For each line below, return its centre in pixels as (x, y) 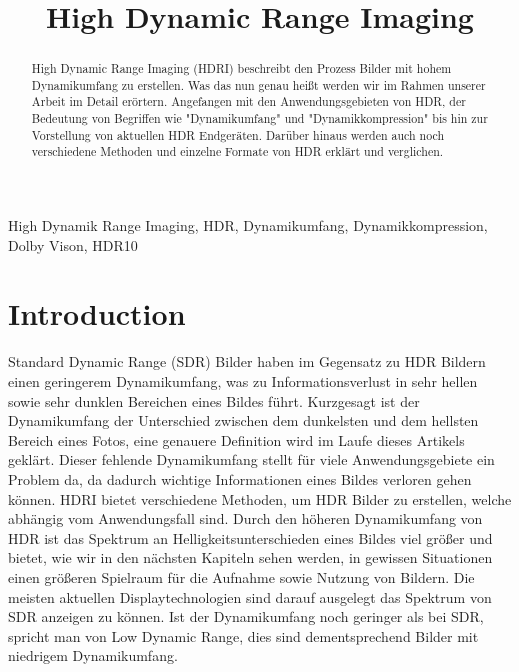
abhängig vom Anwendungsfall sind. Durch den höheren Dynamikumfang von (245, 518)
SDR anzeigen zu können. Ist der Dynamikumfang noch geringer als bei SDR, (246, 616)
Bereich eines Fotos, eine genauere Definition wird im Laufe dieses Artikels (236, 439)
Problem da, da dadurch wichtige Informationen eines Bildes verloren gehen (240, 478)
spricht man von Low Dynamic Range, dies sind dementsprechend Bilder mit (243, 635)
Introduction (97, 313)
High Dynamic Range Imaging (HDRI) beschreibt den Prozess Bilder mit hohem (241, 68)
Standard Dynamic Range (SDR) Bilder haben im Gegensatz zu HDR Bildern (247, 361)
